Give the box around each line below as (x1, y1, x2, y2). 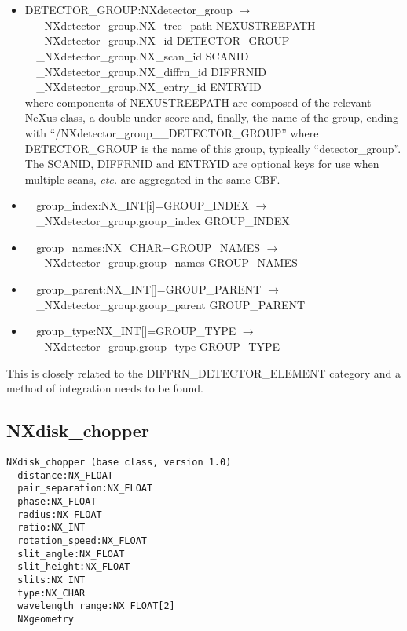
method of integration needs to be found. (6, 380, 203, 396)
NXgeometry (17, 613, 74, 625)
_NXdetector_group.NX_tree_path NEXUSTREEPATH (36, 16, 316, 33)
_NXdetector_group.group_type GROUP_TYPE (36, 338, 280, 355)
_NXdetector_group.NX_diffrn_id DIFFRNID (36, 63, 266, 79)
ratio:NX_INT (17, 522, 86, 534)
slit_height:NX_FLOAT (17, 561, 130, 573)
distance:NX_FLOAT (17, 469, 114, 481)
